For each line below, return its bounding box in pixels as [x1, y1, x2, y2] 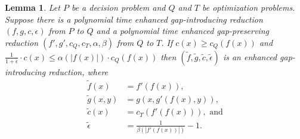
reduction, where [48, 65, 109, 78]
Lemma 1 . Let [5, 1, 60, 13]
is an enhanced [222, 50, 277, 63]
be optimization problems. [202, 1, 295, 13]
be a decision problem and [71, 1, 166, 13]
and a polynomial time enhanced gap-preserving [96, 24, 270, 37]
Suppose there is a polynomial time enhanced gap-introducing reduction [5, 13, 263, 25]
